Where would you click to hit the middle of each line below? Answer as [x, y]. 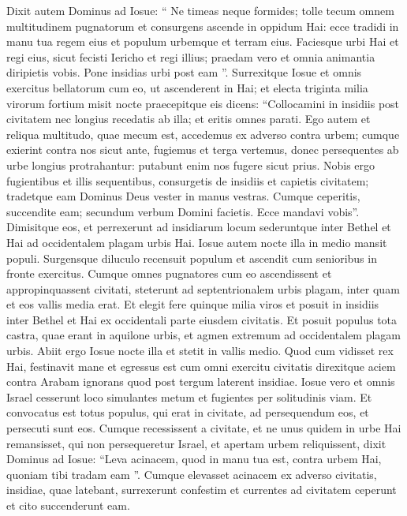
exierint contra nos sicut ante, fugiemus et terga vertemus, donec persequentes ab [203, 150]
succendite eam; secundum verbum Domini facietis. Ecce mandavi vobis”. [183, 211]
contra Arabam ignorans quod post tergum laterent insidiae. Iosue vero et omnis [201, 381]
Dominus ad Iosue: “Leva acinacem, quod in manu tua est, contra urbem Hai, [194, 459]
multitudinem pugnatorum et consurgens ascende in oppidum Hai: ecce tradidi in [203, 26]
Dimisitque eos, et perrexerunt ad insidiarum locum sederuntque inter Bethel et [199, 227]
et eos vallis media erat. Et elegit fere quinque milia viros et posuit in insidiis [193, 304]
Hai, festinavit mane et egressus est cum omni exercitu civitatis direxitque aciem [201, 366]
